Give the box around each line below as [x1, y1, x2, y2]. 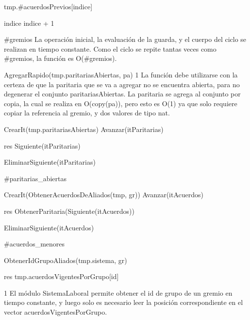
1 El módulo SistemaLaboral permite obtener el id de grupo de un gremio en [4, 287, 233, 298]
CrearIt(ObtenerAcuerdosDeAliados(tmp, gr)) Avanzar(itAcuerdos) [4, 189, 203, 200]
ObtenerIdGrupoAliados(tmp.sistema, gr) [4, 255, 127, 265]
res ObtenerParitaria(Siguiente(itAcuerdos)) [4, 206, 134, 216]
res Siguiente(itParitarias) [4, 140, 81, 151]
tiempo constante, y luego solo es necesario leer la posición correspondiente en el [4, 297, 243, 307]
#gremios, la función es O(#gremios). [4, 53, 117, 63]
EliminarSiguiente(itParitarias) [4, 157, 96, 167]
